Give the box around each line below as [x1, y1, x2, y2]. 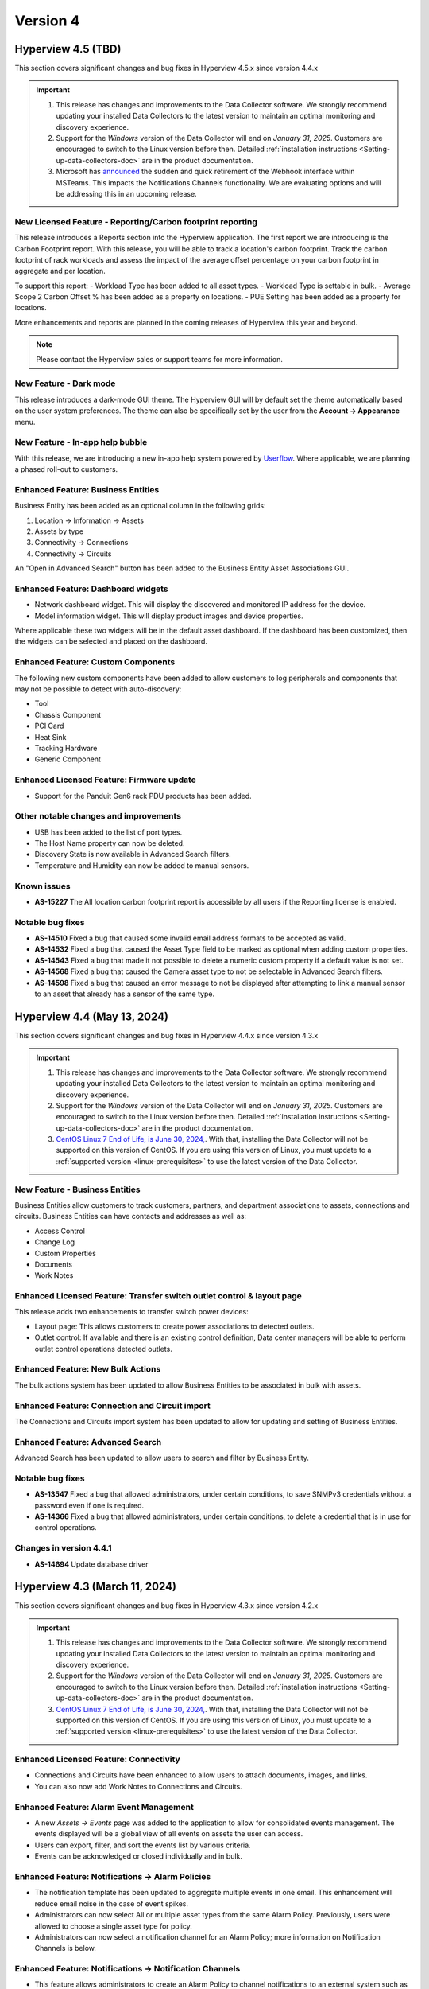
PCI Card [34, 721, 64, 731]
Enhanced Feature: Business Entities [14, 484, 160, 495]
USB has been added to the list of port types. [34, 827, 183, 837]
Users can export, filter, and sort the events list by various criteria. [34, 1840, 251, 1850]
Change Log [34, 1237, 75, 1247]
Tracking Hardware [34, 743, 98, 753]
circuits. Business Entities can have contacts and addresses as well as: [14, 1212, 246, 1221]
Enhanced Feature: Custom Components [14, 656, 176, 668]
